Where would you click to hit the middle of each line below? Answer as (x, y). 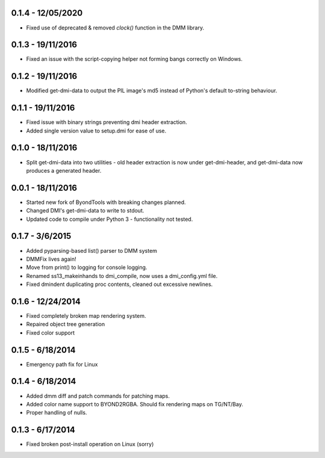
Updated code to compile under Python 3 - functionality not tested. (110, 219)
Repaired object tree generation (66, 324)
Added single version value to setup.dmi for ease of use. (96, 131)
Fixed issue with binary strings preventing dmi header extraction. (107, 122)
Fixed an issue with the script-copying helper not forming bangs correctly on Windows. (135, 59)
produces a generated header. (64, 170)
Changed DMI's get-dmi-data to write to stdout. (85, 211)
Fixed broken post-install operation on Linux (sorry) (90, 444)
